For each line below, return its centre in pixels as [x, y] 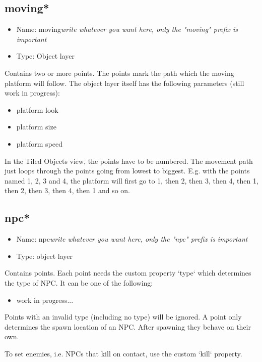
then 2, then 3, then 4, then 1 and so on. [67, 190]
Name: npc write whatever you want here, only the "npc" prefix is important [132, 239]
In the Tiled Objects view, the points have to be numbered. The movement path [129, 161]
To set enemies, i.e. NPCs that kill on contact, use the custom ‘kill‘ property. [123, 353]
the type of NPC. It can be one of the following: [79, 282]
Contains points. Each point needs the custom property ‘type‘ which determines [128, 273]
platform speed [39, 143]
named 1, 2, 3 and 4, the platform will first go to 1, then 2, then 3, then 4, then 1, [132, 180]
